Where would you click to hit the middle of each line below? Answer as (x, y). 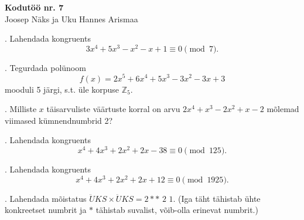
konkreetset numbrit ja (46, 210)
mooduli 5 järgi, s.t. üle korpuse (62, 89)
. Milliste (21, 109)
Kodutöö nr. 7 (34, 7)
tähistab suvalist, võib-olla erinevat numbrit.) (177, 210)
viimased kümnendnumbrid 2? (59, 120)
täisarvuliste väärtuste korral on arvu (113, 109)
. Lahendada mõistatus (46, 198)
